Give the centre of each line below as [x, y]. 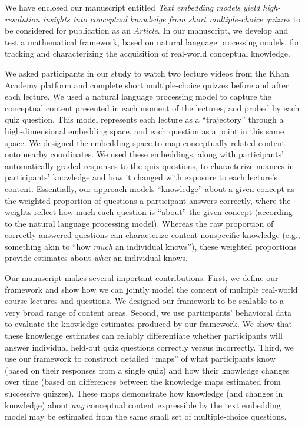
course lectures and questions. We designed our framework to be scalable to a [144, 301]
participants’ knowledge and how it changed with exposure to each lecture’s [141, 177]
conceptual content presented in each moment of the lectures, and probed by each [152, 108]
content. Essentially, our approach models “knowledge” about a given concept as [150, 188]
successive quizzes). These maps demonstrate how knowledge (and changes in [144, 393]
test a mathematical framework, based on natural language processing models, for [152, 42]
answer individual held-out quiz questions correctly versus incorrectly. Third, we [149, 347]
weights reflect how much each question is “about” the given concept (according [149, 212]
